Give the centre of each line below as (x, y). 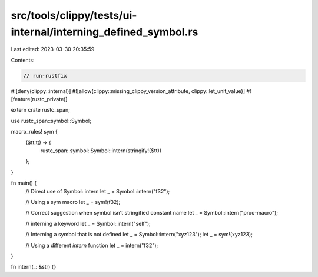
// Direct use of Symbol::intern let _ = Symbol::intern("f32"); (98, 191)
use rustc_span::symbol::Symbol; (51, 121)
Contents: (23, 60)
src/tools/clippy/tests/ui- (74, 15)
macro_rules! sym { (34, 132)
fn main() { (24, 183)
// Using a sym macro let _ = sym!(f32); (73, 202)
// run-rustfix (45, 76)
